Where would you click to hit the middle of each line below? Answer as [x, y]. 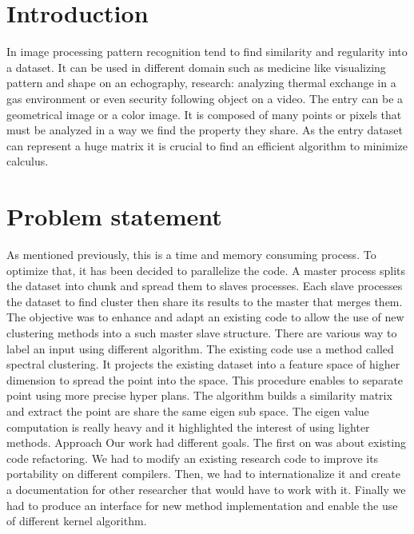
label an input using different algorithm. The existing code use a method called [200, 348]
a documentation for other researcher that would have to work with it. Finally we [206, 489]
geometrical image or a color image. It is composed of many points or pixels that [204, 114]
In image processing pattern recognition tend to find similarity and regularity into [207, 52]
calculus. [28, 161]
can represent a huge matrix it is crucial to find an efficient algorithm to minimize [207, 145]
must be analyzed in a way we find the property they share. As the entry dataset [205, 130]
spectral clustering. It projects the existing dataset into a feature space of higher [203, 364]
